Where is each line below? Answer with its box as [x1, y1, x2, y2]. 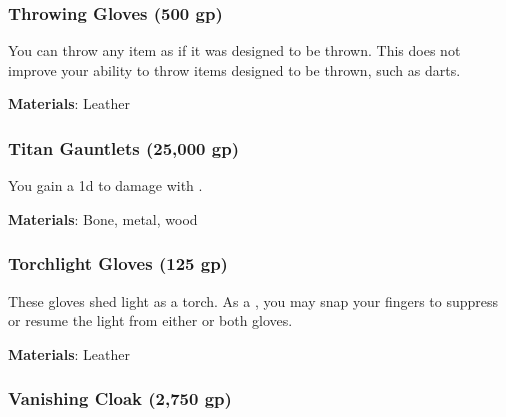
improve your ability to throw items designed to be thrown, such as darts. [8, 59, 461, 80]
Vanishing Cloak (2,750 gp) [8, 386, 232, 411]
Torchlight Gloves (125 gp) [8, 251, 228, 276]
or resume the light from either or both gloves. [8, 310, 293, 331]
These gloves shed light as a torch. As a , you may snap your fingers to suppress [8, 290, 499, 311]
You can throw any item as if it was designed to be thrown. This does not [8, 40, 461, 61]
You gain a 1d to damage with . [8, 175, 203, 196]
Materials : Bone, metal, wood [8, 208, 198, 229]
